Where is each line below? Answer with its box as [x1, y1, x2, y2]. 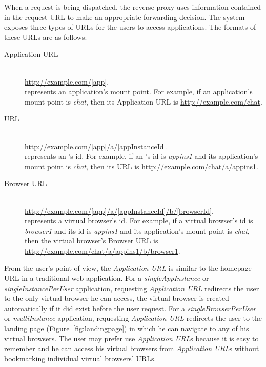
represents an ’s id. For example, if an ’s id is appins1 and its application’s [25, 151, 258, 161]
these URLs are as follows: [4, 31, 87, 42]
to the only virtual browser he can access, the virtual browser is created [4, 293, 229, 303]
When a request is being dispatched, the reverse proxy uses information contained [4, 2, 261, 12]
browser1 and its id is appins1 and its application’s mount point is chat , [25, 225, 250, 236]
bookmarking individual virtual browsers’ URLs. [4, 353, 156, 363]
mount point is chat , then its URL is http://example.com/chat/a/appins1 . [25, 160, 258, 171]
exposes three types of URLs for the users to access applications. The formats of [4, 22, 256, 32]
